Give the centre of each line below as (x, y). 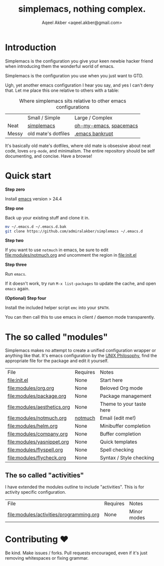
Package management (126, 396)
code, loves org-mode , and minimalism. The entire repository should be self (80, 151)
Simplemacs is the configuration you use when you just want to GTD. (74, 76)
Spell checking (117, 450)
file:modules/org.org (31, 388)
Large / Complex (93, 117)
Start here (111, 380)
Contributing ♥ (37, 539)
